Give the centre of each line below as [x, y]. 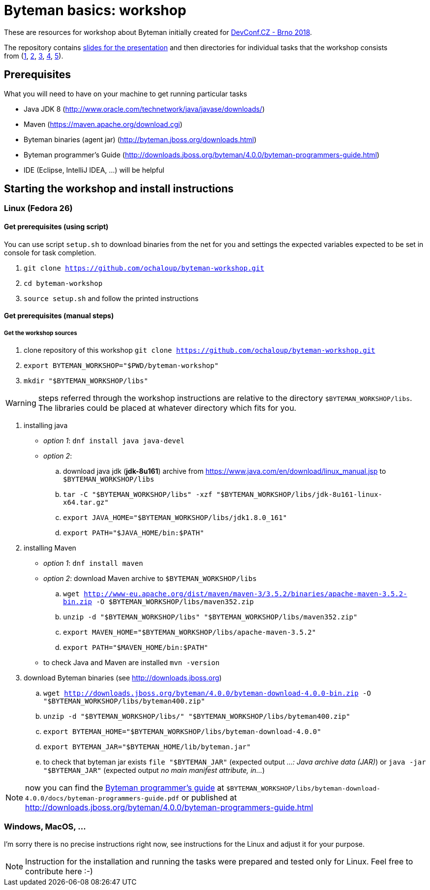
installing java [46, 426]
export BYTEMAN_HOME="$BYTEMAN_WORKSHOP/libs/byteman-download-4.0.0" [182, 732]
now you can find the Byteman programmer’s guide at [125, 788]
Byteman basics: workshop [95, 10]
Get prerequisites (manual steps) [59, 316]
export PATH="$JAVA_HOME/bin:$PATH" [134, 533]
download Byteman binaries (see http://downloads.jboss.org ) [123, 678]
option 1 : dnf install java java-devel [114, 441]
